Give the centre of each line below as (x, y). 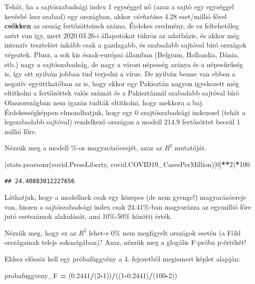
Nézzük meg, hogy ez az (40, 232)
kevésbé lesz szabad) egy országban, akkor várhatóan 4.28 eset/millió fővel (116, 16)
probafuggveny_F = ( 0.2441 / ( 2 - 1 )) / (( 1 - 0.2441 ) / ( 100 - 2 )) (91, 275)
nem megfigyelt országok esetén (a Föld (181, 232)
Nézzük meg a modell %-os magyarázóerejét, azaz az (83, 148)
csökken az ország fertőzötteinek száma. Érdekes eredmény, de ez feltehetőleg (122, 26)
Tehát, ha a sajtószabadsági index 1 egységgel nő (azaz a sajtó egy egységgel (119, 6)
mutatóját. (191, 148)
